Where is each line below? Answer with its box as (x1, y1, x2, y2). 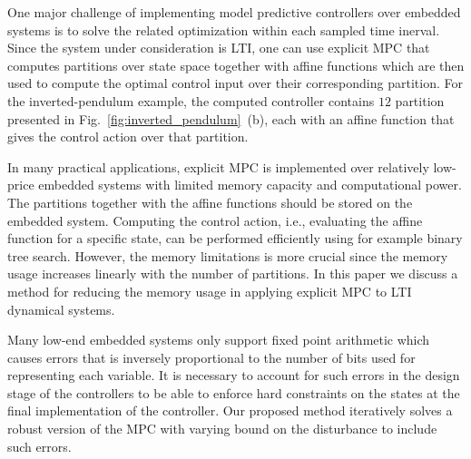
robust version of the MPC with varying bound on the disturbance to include (7, 419, 437, 438)
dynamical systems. (7, 299, 115, 318)
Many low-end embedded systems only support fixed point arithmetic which (7, 330, 430, 349)
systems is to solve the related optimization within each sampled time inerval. (7, 20, 440, 39)
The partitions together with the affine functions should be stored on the (7, 192, 413, 211)
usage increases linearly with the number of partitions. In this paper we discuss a (7, 264, 458, 283)
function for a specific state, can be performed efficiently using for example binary (7, 229, 463, 248)
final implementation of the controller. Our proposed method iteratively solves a (7, 401, 453, 420)
